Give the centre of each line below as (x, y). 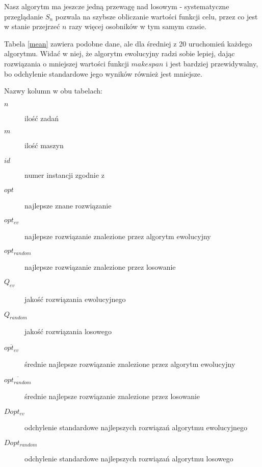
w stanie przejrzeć (32, 26)
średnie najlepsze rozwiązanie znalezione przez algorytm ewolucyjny (130, 364)
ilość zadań (42, 118)
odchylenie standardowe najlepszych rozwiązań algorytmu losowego (129, 459)
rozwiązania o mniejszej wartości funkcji (67, 63)
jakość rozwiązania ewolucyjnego (75, 299)
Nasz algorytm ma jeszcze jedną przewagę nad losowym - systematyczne (117, 6)
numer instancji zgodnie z (64, 174)
